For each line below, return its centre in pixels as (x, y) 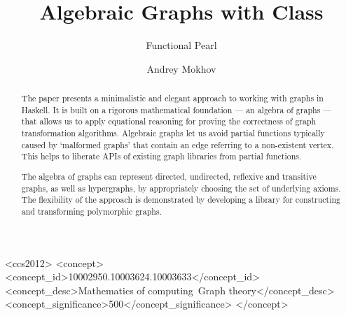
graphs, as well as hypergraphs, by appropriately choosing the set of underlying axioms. (181, 188)
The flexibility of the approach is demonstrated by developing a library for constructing (181, 200)
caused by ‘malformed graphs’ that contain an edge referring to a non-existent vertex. (178, 144)
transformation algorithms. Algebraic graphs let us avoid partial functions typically (173, 133)
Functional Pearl (181, 45)
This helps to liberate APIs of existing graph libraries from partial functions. (161, 156)
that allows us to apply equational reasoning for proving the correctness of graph (169, 121)
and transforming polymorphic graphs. (91, 211)
